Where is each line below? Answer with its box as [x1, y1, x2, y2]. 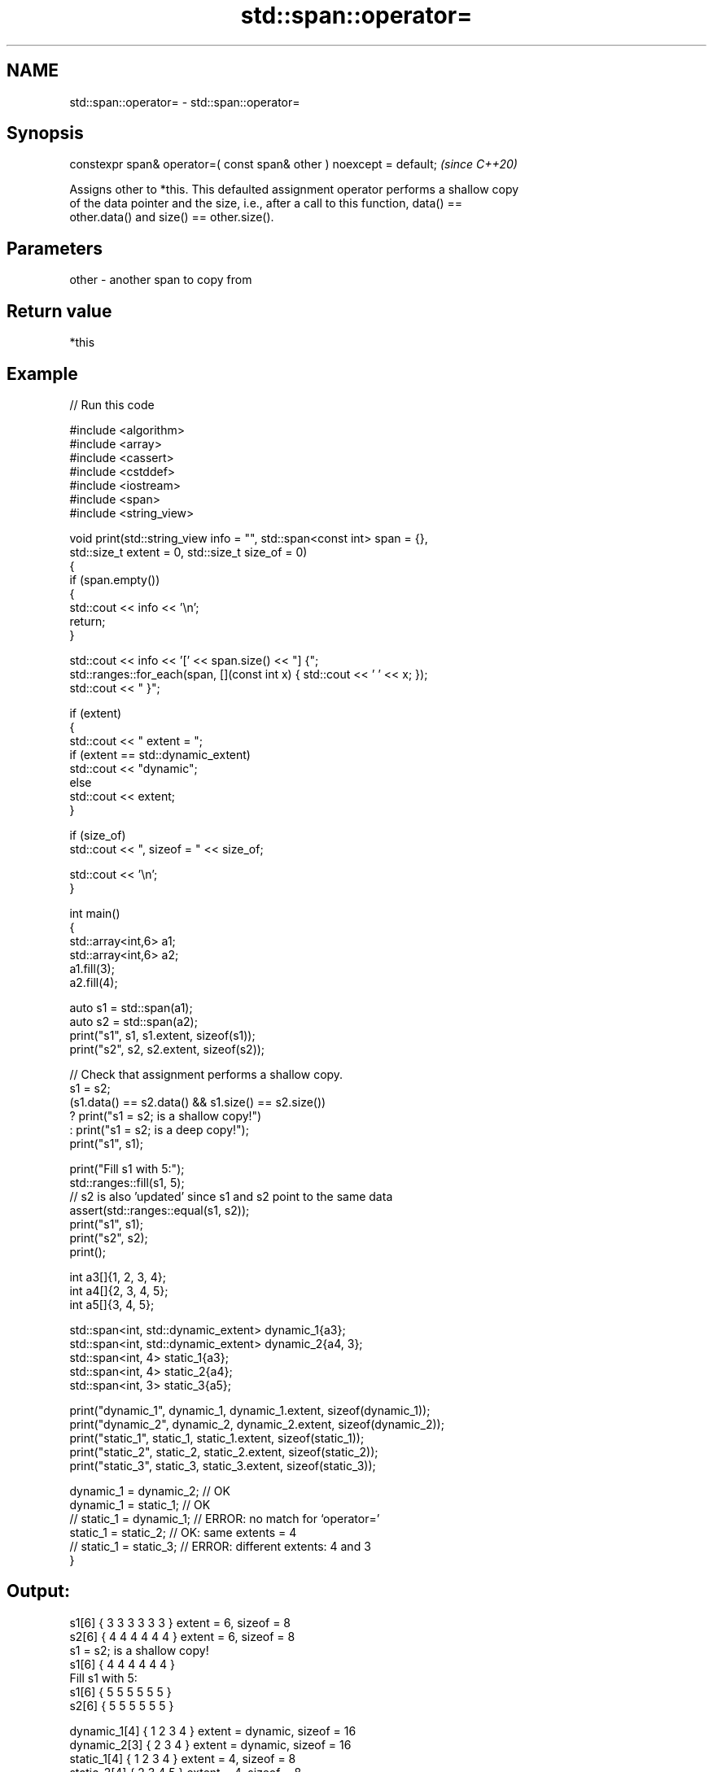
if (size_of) [69, 827, 126, 842]
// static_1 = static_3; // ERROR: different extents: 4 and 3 [69, 1538, 371, 1553]
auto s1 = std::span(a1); [69, 1000, 193, 1015]
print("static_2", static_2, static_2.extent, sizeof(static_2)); [69, 1444, 378, 1459]
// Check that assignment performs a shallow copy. [69, 1067, 343, 1081]
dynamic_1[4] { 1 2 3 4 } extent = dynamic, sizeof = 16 [69, 1723, 356, 1738]
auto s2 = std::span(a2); [69, 1014, 198, 1028]
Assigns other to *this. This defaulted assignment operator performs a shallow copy [69, 182, 519, 197]
